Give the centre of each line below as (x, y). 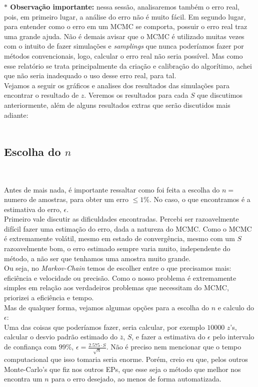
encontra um (23, 379)
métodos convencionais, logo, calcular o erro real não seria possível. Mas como (123, 55)
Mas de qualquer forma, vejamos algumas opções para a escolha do (106, 307)
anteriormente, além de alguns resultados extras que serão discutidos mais (117, 105)
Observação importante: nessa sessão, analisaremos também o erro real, (125, 7)
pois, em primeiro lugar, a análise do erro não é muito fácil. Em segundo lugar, (125, 16)
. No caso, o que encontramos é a (200, 199)
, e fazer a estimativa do (168, 337)
